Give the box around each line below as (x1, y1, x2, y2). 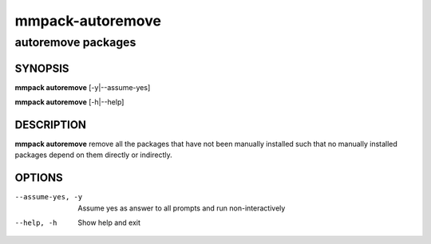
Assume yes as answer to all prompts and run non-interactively (77, 203, 286, 213)
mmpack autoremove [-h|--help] (14, 97, 125, 107)
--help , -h (14, 218, 57, 227)
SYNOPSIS (14, 61, 69, 75)
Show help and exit (77, 218, 141, 227)
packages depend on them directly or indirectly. (14, 150, 173, 159)
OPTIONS (14, 171, 63, 185)
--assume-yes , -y (14, 192, 83, 202)
